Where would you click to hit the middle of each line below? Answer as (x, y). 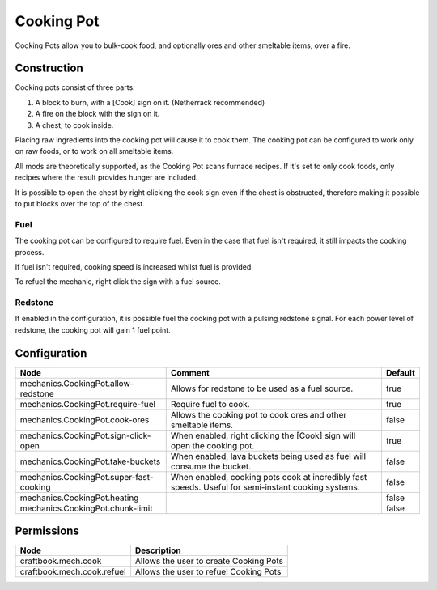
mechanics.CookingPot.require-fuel (88, 404)
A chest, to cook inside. (74, 125)
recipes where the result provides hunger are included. (106, 177)
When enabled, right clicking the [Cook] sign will (263, 435)
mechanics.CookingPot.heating (79, 498)
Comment (190, 372)
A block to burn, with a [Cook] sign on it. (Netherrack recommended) (150, 102)
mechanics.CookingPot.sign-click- (85, 435)
